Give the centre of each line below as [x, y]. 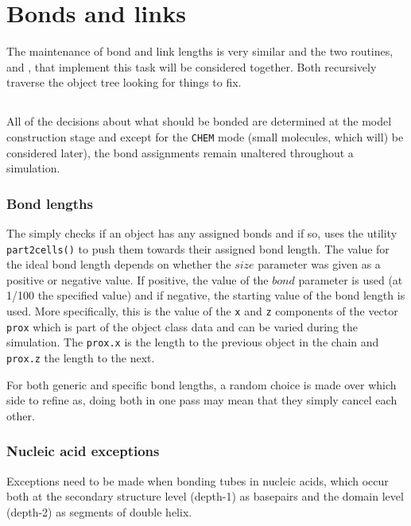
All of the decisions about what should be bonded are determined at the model [199, 121]
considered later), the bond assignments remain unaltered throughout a [180, 152]
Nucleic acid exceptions [83, 451]
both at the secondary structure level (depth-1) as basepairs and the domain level [205, 496]
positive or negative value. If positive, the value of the [138, 279]
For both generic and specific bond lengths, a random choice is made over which [202, 384]
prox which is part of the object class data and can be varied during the [182, 326]
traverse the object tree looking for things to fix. [124, 82]
